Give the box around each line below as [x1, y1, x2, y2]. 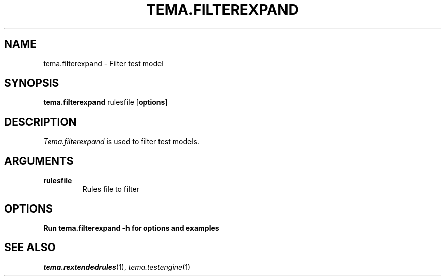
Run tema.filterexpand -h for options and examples [43, 223, 219, 232]
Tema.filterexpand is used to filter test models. [43, 137, 199, 146]
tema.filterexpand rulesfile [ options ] [43, 98, 168, 107]
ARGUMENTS [4, 154, 74, 167]
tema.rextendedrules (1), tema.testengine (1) [43, 262, 191, 271]
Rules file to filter [82, 185, 139, 194]
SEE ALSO [4, 241, 56, 254]
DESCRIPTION [4, 115, 77, 128]
